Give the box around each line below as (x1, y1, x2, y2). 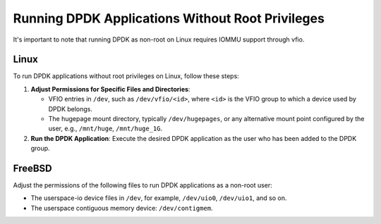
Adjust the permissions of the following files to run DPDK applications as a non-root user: (13, 181, 273, 189)
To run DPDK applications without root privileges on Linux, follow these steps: (13, 72, 239, 80)
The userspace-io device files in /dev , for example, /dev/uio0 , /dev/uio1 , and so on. (30, 194, 287, 202)
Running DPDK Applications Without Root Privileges (13, 11, 325, 26)
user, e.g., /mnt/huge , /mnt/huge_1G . (48, 124, 163, 133)
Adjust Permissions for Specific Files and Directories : (30, 85, 190, 93)
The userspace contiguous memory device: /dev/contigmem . (30, 204, 213, 212)
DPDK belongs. (48, 104, 93, 113)
